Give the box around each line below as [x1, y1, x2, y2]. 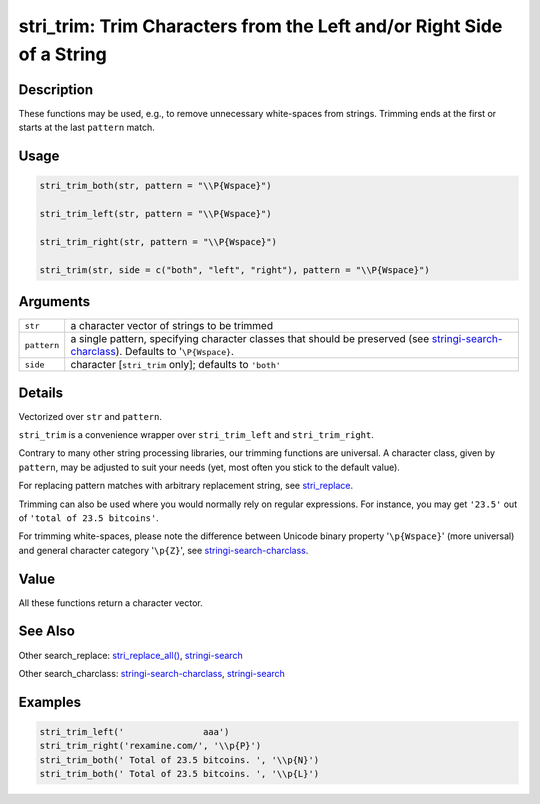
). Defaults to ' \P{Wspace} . [115, 345, 235, 359]
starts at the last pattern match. [18, 121, 155, 134]
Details [18, 384, 64, 401]
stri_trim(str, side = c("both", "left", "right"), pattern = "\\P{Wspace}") [39, 264, 430, 275]
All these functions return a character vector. [18, 596, 204, 609]
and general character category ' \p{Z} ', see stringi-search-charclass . [18, 544, 309, 556]
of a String [18, 43, 107, 65]
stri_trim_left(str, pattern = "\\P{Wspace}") [39, 208, 272, 220]
